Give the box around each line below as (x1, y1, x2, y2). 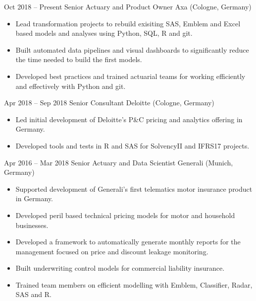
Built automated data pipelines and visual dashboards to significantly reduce (15, 44, 249, 55)
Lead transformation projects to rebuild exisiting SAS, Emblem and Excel (15, 18, 241, 28)
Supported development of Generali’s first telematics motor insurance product (15, 183, 253, 194)
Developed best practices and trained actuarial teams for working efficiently (15, 71, 246, 81)
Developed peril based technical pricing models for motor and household (15, 210, 235, 220)
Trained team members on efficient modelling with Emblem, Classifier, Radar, (15, 279, 253, 290)
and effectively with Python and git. (15, 80, 126, 91)
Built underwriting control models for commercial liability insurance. (15, 263, 225, 273)
